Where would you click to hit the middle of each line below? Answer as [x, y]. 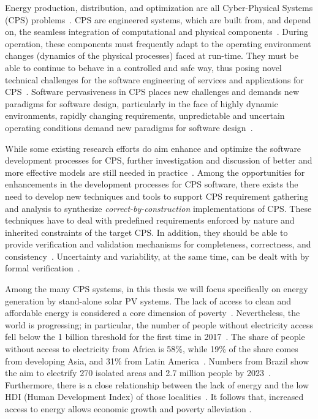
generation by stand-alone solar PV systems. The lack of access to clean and [148, 300]
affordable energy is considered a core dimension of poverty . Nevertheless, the [153, 313]
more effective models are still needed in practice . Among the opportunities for [155, 172]
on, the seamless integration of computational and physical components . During [157, 32]
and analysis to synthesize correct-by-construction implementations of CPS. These [158, 208]
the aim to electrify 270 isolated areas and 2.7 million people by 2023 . [138, 373]
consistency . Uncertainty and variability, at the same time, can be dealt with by [157, 256]
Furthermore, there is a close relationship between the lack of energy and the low [157, 384]
